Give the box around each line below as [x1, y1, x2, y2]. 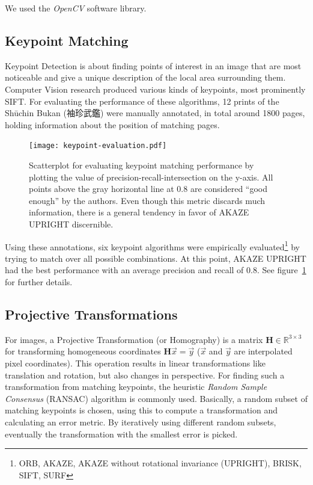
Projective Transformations [5, 305, 178, 323]
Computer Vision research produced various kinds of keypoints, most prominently [5, 82, 306, 95]
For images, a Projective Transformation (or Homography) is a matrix [5, 333, 263, 345]
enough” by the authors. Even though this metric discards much [29, 194, 266, 206]
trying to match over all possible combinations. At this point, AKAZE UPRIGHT [5, 252, 306, 264]
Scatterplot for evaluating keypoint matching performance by [29, 159, 254, 171]
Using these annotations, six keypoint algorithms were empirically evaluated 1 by [5, 238, 300, 253]
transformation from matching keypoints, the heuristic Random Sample [5, 380, 267, 393]
